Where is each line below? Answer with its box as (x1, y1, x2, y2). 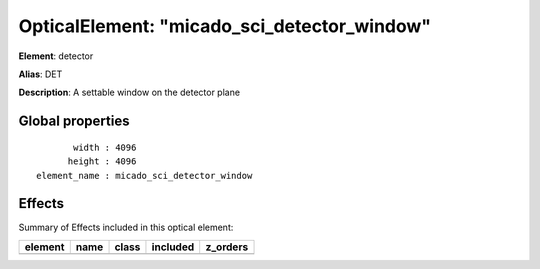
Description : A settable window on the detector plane (18, 86, 240, 99)
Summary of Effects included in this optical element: (18, 221, 234, 234)
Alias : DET (18, 68, 63, 80)
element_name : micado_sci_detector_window (36, 170, 253, 181)
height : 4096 (67, 156, 137, 167)
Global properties (18, 113, 130, 130)
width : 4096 (73, 141, 137, 153)
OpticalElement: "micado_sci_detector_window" (18, 15, 432, 37)
